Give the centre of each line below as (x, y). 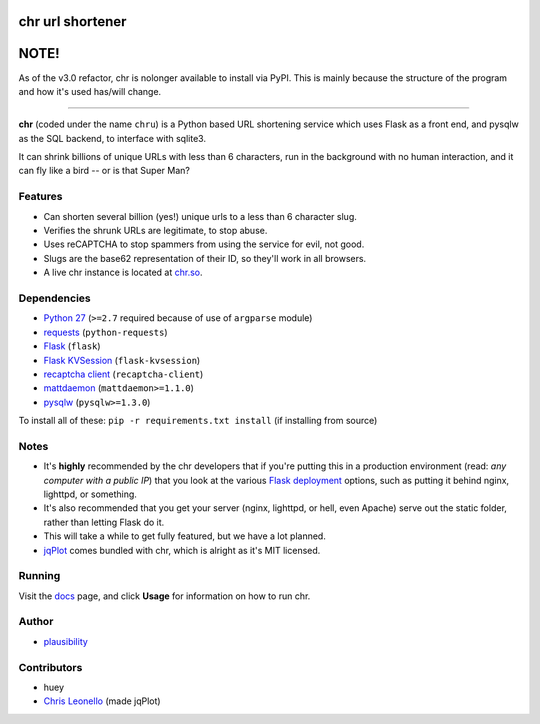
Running (39, 576)
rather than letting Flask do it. (104, 522)
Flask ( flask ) (72, 346)
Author (36, 622)
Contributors (50, 667)
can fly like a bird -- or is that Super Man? (104, 171)
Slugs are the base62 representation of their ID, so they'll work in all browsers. (205, 258)
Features (40, 197)
